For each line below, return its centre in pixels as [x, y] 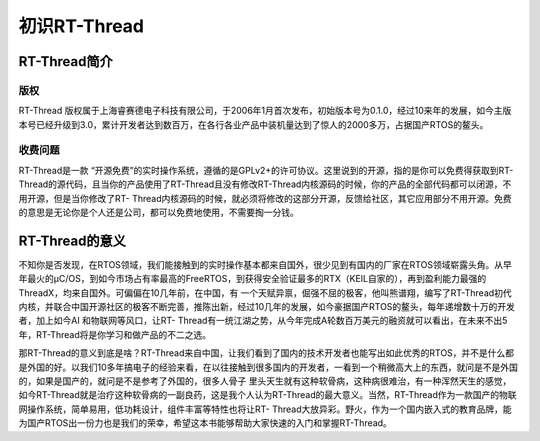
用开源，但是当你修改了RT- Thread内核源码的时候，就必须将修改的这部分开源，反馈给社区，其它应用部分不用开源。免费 [265, 198]
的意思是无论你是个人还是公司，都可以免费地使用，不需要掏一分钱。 [158, 212]
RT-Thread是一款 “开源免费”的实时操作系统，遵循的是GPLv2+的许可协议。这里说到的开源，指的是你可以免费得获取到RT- [266, 170]
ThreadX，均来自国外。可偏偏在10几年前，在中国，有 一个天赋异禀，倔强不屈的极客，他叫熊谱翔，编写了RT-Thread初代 [265, 292]
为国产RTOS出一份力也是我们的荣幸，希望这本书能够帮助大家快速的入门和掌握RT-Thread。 [205, 423]
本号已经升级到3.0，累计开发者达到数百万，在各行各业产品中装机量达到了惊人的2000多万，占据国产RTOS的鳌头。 [253, 124]
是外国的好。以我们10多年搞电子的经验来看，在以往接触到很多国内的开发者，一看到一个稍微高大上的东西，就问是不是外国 [268, 367]
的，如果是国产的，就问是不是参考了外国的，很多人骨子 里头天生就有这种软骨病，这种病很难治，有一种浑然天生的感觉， [265, 381]
